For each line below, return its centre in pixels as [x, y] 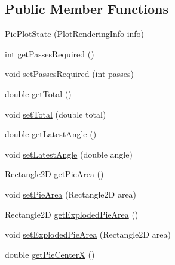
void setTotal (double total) [56, 114]
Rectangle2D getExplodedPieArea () [72, 214]
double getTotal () [38, 93]
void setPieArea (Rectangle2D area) [71, 194]
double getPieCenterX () [50, 254]
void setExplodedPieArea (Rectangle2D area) [88, 234]
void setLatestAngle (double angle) [69, 154]
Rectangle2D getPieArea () [54, 174]
